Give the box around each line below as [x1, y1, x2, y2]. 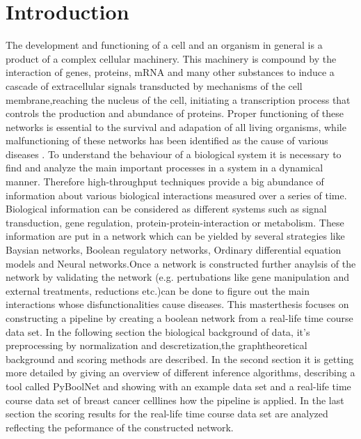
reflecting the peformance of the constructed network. [6, 419, 234, 434]
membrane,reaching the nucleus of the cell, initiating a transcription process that [6, 92, 351, 107]
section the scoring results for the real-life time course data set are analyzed [6, 406, 328, 421]
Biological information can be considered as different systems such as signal [6, 201, 327, 216]
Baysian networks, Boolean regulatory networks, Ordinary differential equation [6, 242, 342, 257]
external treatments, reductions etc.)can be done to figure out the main [6, 283, 310, 298]
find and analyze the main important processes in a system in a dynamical [6, 160, 323, 175]
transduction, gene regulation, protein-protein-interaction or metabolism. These [6, 215, 344, 229]
